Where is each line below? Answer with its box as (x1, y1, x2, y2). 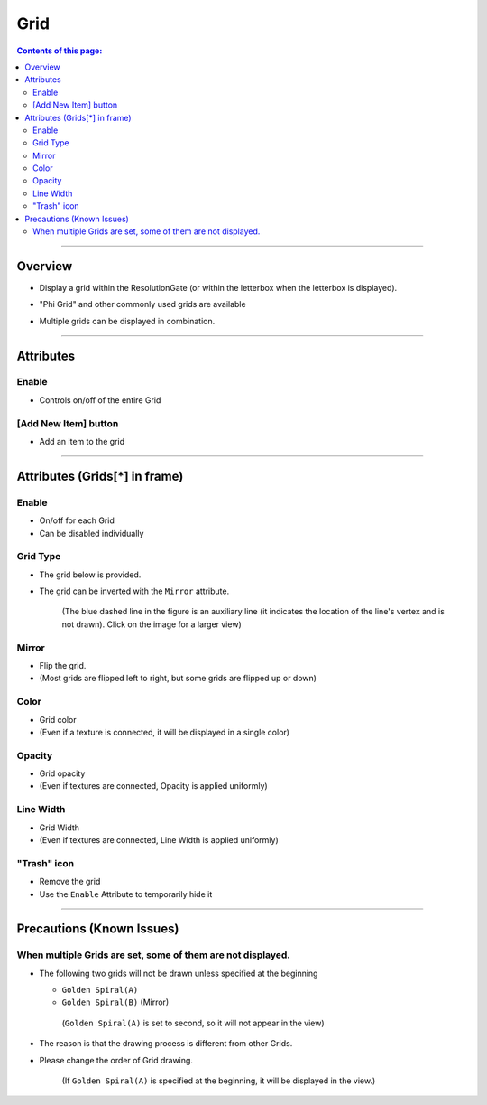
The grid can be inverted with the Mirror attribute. (39, 585, 230, 596)
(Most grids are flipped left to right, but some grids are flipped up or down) (39, 673, 317, 684)
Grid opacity (39, 768, 86, 779)
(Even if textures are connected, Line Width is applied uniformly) (39, 834, 279, 845)
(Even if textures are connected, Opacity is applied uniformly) (39, 781, 268, 791)
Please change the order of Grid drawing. (39, 1054, 194, 1065)
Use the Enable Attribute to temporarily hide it (39, 888, 213, 899)
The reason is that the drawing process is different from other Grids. (39, 1038, 293, 1049)
